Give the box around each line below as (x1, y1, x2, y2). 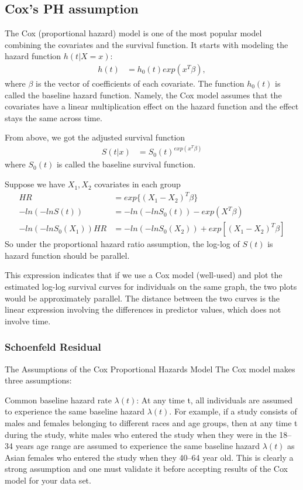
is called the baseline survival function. (56, 158, 196, 170)
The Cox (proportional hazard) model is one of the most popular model (5, 27, 262, 39)
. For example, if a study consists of (169, 405, 297, 417)
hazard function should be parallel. (5, 249, 130, 261)
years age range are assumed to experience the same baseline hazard (15, 440, 260, 452)
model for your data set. (5, 474, 91, 486)
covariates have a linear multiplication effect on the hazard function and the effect (5, 100, 299, 112)
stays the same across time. (5, 111, 102, 124)
